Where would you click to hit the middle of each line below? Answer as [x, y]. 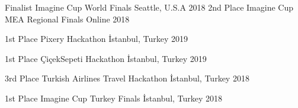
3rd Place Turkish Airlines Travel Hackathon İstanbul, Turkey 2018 [127, 78]
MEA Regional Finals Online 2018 [67, 19]
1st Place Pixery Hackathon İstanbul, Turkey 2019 [97, 39]
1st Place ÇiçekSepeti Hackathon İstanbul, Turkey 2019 [106, 58]
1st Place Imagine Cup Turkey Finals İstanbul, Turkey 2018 [114, 98]
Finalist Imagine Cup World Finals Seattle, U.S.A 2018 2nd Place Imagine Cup [149, 7]
